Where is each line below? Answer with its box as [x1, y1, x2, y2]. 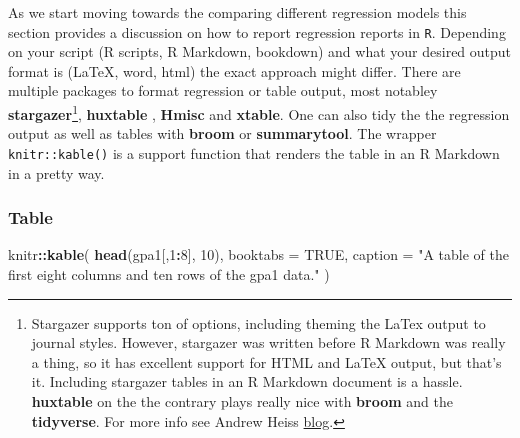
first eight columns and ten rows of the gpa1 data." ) [8, 263, 330, 284]
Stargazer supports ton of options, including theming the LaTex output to [31, 312, 486, 333]
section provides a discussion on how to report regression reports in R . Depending [8, 21, 506, 42]
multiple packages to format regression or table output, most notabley [8, 80, 438, 101]
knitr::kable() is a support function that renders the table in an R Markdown [8, 142, 500, 163]
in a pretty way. [8, 162, 105, 183]
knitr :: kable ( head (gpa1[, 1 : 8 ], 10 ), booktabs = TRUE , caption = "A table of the [8, 244, 509, 265]
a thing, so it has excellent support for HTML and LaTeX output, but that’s [31, 351, 502, 372]
